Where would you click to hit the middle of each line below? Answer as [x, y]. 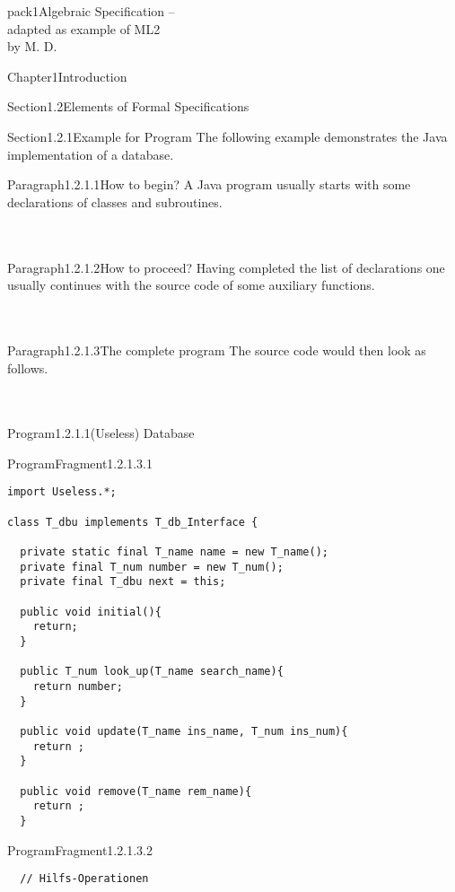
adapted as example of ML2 [84, 28]
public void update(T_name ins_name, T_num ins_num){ [184, 731]
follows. [28, 367]
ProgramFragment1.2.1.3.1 [80, 463]
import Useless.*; [62, 492]
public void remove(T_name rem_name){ [136, 791]
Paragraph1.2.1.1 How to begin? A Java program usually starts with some [209, 184]
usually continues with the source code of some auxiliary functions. [191, 285]
